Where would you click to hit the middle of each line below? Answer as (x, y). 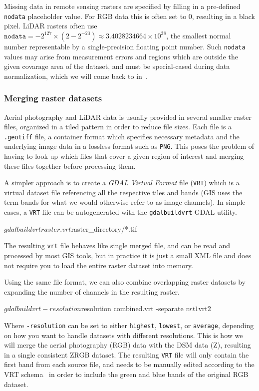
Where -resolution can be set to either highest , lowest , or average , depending (129, 325)
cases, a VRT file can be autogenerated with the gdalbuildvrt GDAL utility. (121, 212)
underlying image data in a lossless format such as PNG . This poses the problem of (129, 146)
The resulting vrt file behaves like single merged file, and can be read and (117, 245)
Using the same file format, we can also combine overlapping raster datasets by (125, 282)
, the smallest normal (199, 35)
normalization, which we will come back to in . (76, 76)
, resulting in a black (223, 16)
